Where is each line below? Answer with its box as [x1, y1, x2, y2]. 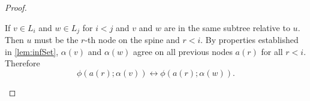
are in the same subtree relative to [164, 21, 290, 33]
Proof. [5, 1, 27, 13]
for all [261, 45, 283, 57]
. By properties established [200, 33, 299, 46]
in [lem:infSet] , [5, 45, 59, 57]
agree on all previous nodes [133, 45, 233, 57]
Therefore [5, 57, 40, 69]
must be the [34, 33, 79, 46]
